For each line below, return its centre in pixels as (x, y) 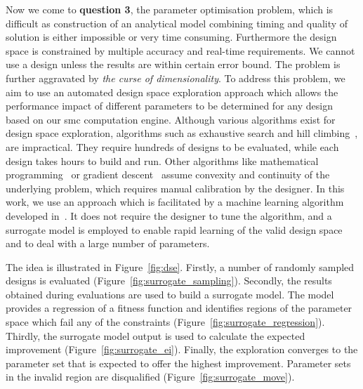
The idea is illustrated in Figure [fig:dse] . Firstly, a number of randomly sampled (180, 266)
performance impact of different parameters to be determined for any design (169, 106)
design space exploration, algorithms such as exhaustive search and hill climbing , (182, 133)
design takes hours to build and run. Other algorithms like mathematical (162, 160)
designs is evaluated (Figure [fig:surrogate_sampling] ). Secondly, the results (169, 281)
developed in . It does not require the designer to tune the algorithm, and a (169, 215)
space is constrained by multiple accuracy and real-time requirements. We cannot (180, 50)
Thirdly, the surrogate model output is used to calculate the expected (156, 335)
